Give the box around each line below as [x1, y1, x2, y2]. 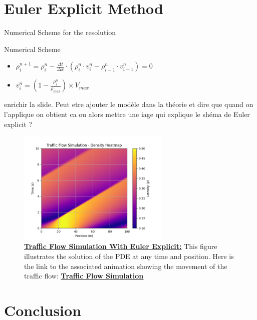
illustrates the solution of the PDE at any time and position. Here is [24, 250, 234, 261]
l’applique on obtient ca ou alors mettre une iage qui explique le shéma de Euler [4, 108, 250, 119]
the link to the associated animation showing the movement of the [24, 260, 227, 271]
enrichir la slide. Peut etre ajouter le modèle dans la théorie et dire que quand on [4, 99, 253, 109]
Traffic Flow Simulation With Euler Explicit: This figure [24, 241, 217, 251]
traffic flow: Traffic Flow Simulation [24, 270, 144, 281]
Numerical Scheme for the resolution [4, 27, 116, 37]
